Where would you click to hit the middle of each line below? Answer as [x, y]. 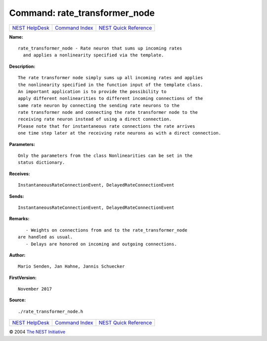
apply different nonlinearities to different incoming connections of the [111, 98]
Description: [22, 66]
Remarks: [19, 219]
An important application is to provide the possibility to [92, 91]
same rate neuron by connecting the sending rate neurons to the [99, 105]
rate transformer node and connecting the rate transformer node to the [108, 112]
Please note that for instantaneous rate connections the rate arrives [107, 126]
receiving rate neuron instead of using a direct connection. [95, 119]
